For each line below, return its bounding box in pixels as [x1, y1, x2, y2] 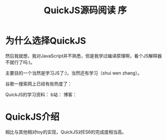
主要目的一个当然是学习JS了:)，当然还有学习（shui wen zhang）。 [5, 69, 142, 76]
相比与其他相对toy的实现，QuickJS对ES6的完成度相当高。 [5, 129, 127, 135]
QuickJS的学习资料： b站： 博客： [5, 91, 77, 97]
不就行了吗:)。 [5, 59, 36, 65]
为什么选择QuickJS [5, 35, 86, 47]
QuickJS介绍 [5, 111, 60, 123]
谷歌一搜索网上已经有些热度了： [5, 81, 72, 87]
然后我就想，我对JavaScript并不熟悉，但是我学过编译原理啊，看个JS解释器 [5, 53, 162, 59]
